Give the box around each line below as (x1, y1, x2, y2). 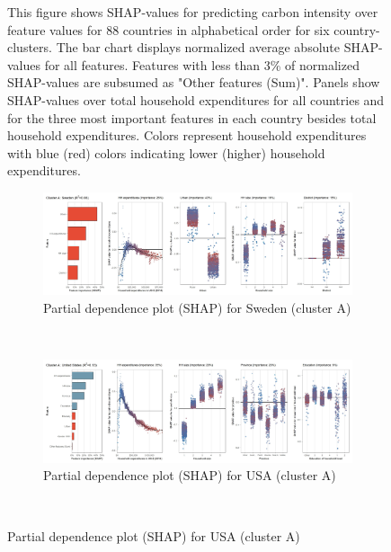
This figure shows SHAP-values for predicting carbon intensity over (7, 3, 378, 21)
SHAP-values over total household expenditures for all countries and (7, 90, 385, 109)
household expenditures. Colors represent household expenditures (7, 126, 367, 145)
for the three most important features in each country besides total (7, 108, 377, 127)
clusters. (7, 38, 52, 57)
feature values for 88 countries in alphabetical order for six (7, 20, 330, 39)
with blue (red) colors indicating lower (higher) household (7, 143, 325, 162)
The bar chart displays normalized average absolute (56, 38, 341, 57)
